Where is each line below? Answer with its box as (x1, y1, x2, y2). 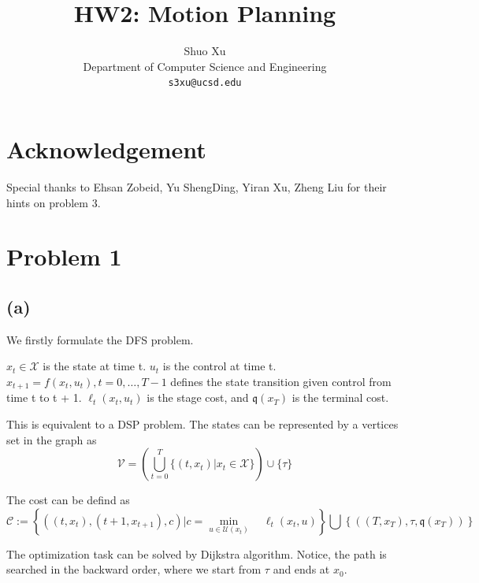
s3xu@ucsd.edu (168, 77, 242, 89)
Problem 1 (6, 240, 122, 273)
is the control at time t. (162, 358, 277, 374)
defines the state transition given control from (170, 373, 392, 389)
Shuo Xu (184, 43, 226, 59)
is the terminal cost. (291, 389, 389, 406)
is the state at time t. (43, 358, 147, 374)
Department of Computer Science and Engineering (83, 58, 327, 74)
